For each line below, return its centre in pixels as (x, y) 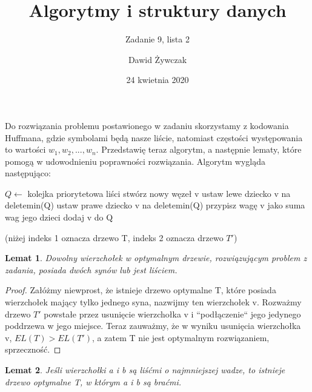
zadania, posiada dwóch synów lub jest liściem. (91, 269)
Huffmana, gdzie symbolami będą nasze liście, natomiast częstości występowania (154, 137)
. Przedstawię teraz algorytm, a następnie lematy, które (199, 149)
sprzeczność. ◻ (33, 349)
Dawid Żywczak (158, 59)
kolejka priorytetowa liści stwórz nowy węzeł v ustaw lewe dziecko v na (159, 193)
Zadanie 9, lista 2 (158, 39)
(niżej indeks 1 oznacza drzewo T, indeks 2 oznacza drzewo (114, 237)
